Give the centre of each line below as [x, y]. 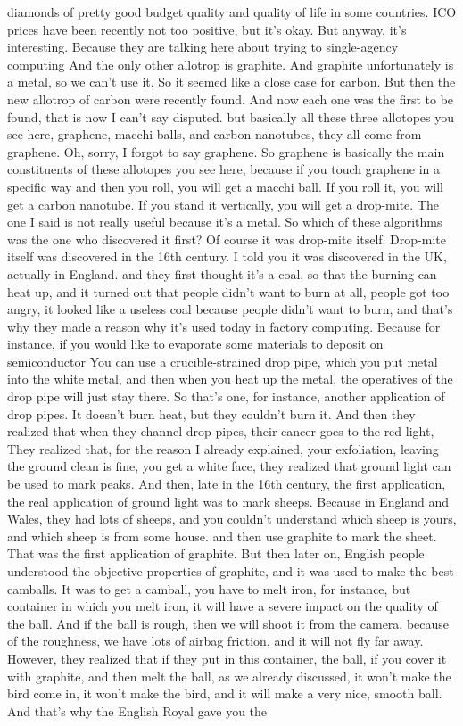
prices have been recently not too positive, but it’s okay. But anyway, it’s [207, 29]
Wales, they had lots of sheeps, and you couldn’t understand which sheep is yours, [232, 519]
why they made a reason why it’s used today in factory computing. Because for [224, 326]
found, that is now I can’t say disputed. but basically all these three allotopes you [231, 116]
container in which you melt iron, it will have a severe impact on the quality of [223, 606]
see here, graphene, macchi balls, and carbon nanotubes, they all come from [215, 134]
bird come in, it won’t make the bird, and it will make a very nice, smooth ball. [225, 693]
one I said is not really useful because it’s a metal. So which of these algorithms [225, 222]
